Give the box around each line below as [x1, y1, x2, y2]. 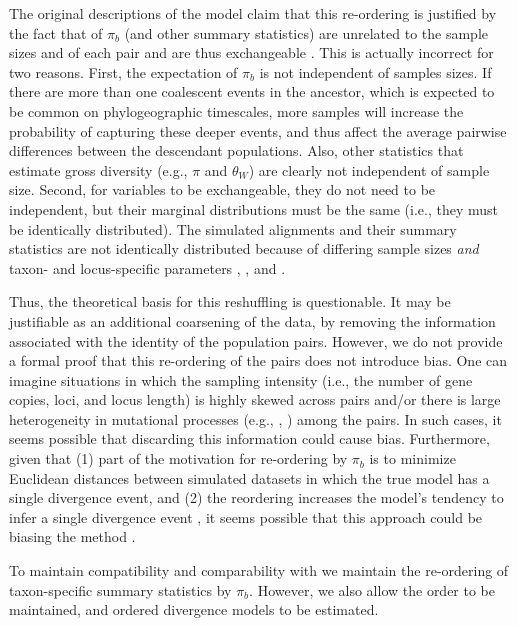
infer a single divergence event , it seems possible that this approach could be [9, 506, 483, 527]
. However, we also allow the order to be [249, 579, 496, 600]
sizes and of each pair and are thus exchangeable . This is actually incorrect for [9, 42, 494, 63]
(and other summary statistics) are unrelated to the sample [124, 22, 488, 43]
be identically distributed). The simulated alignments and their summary [9, 218, 457, 239]
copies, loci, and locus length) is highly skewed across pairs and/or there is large [9, 389, 501, 410]
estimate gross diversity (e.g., [9, 159, 188, 180]
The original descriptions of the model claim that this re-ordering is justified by [9, 3, 497, 23]
